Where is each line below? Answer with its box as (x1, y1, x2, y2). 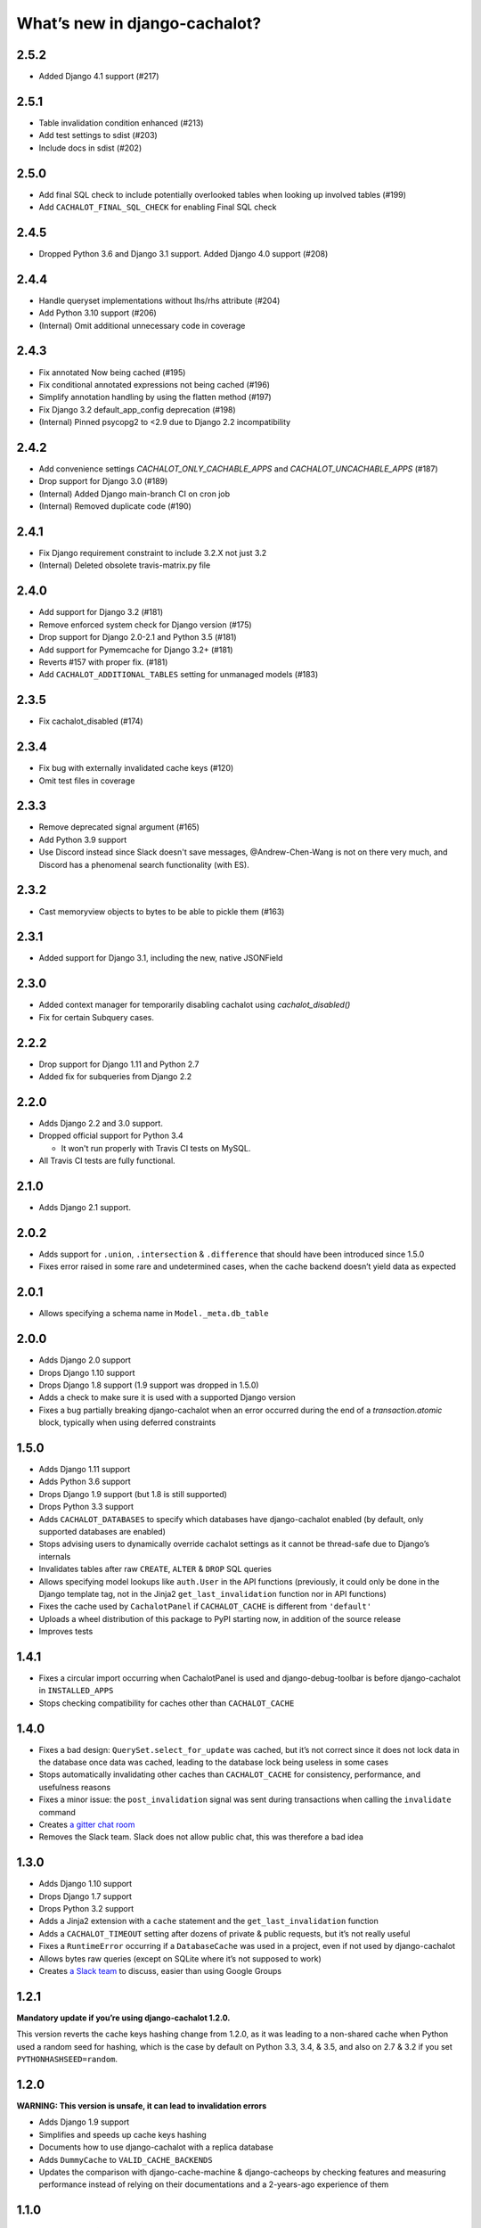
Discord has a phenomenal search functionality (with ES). (38, 859, 249, 870)
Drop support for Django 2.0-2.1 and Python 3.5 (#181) (38, 632, 237, 643)
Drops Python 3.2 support (38, 1904, 135, 1914)
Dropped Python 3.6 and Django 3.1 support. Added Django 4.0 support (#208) (38, 248, 329, 258)
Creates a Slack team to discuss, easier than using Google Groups (38, 1966, 282, 1977)
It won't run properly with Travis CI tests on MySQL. (61, 1143, 251, 1153)
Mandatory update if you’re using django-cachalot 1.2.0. (16, 2012, 231, 2023)
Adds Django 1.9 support (38, 2117, 130, 2127)
